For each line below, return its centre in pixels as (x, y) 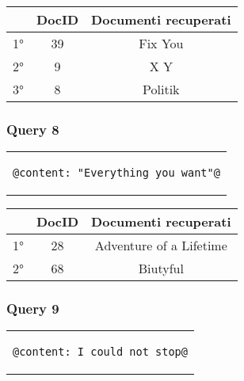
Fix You (161, 43)
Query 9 (33, 309)
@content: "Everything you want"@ (116, 173)
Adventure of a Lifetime (161, 246)
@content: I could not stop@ (100, 352)
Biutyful (161, 269)
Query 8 (33, 129)
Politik (161, 89)
